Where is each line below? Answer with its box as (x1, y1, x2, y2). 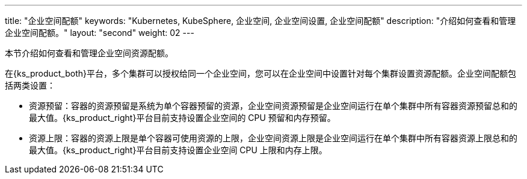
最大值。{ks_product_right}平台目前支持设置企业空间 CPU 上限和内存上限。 (29, 145, 327, 155)
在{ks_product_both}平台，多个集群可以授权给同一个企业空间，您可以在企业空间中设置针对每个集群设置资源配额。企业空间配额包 (5, 68, 516, 78)
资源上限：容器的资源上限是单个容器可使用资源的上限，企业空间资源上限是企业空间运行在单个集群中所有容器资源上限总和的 (29, 133, 517, 143)
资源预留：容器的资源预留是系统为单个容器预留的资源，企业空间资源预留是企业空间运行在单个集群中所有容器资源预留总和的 (29, 101, 517, 111)
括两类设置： (5, 80, 55, 90)
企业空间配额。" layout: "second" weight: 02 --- (5, 28, 194, 38)
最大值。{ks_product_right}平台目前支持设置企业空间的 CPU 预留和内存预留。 (29, 113, 336, 123)
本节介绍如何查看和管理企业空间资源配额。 (5, 48, 173, 58)
